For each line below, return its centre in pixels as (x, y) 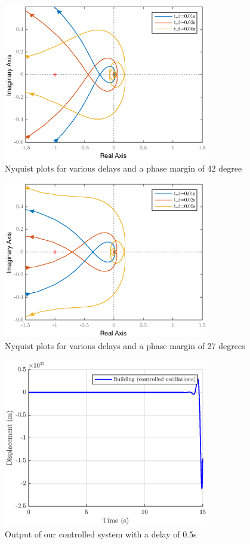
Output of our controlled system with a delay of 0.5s (101, 534)
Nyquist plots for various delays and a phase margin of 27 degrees (125, 345)
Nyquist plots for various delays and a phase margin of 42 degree (124, 168)
